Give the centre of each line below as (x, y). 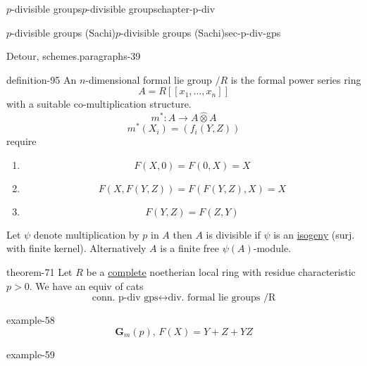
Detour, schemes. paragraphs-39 (74, 56)
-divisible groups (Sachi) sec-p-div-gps (201, 32)
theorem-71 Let (39, 272)
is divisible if (233, 234)
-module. (272, 248)
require (21, 141)
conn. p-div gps (125, 298)
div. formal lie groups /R (222, 298)
